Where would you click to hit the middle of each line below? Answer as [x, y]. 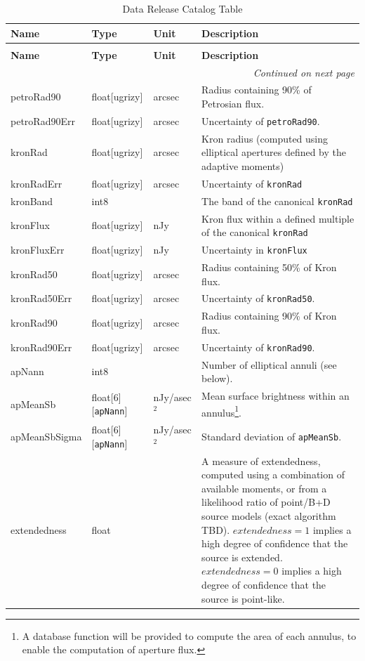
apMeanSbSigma [46, 437]
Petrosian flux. [233, 103]
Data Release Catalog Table [182, 8]
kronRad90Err [41, 347]
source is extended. [242, 557]
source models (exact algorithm [269, 516]
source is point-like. [243, 598]
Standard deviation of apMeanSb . [272, 436]
